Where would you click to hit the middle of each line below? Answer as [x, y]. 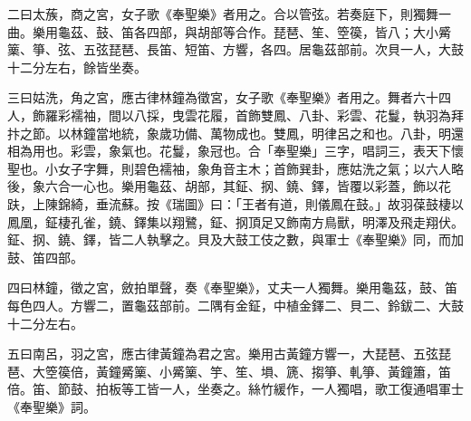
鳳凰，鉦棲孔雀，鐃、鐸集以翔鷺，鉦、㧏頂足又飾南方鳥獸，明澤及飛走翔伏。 [235, 221]
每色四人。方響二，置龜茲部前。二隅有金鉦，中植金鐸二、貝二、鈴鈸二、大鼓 [235, 305]
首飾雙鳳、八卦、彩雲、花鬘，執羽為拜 [349, 115]
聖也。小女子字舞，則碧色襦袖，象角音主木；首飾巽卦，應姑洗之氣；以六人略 [235, 168]
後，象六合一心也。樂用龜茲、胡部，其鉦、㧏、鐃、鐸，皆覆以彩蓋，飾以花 [229, 186]
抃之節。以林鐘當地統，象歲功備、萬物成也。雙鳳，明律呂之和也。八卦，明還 [235, 133]
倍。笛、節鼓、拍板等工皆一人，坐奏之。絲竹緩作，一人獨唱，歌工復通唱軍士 [235, 389]
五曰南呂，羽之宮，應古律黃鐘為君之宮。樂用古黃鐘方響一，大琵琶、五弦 [223, 354]
